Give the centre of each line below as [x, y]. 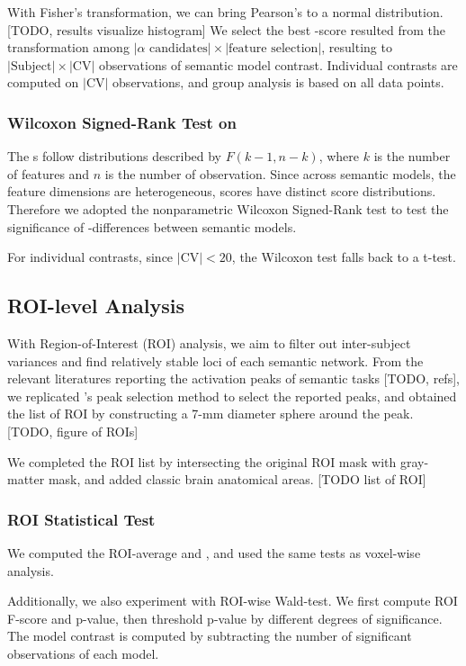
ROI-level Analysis [96, 306]
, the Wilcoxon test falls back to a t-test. [344, 257]
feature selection [273, 49]
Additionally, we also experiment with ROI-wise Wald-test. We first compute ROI [233, 601]
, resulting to [357, 47]
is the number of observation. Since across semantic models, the [280, 173]
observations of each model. [83, 653]
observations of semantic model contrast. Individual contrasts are [278, 64]
